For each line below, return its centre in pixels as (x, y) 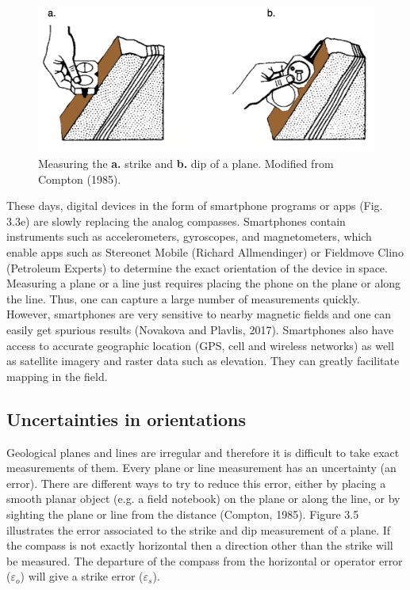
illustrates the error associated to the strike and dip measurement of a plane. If (199, 529)
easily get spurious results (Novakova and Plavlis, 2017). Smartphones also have (200, 329)
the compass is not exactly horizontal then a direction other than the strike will (200, 545)
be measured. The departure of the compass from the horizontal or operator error (205, 560)
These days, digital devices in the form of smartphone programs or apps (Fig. (195, 206)
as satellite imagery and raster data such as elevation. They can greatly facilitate (203, 361)
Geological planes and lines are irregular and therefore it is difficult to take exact (203, 452)
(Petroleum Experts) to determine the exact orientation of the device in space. (197, 267)
